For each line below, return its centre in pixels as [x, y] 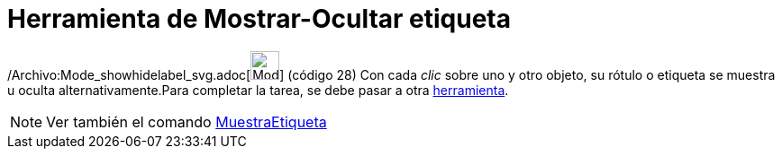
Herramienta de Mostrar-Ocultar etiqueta [259, 19]
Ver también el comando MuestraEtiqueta [186, 121]
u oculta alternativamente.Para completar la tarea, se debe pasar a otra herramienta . [258, 90]
